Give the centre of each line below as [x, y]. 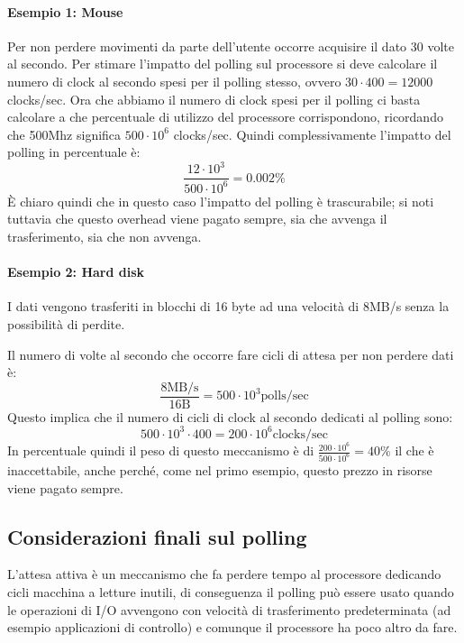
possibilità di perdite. [66, 324]
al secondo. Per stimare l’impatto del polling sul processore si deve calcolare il [223, 64]
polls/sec [285, 396]
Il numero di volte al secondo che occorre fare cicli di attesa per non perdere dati [231, 354]
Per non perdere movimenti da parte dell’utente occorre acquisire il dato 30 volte [231, 46]
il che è [414, 450]
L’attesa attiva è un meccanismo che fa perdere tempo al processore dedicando [224, 574]
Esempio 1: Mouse [65, 11]
